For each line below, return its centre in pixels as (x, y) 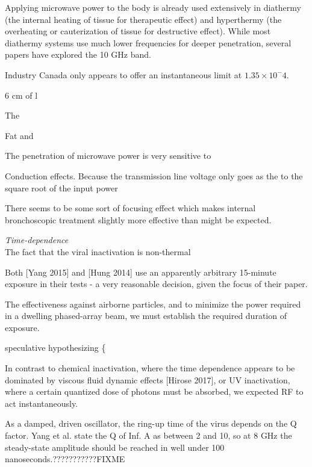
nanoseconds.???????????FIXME (65, 459)
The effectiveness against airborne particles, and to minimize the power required (153, 304)
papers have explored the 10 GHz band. (78, 54)
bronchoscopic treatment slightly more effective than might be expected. (138, 219)
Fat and (19, 135)
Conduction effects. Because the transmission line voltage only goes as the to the (154, 175)
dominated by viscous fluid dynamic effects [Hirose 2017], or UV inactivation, (148, 379)
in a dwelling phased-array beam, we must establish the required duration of (146, 316)
